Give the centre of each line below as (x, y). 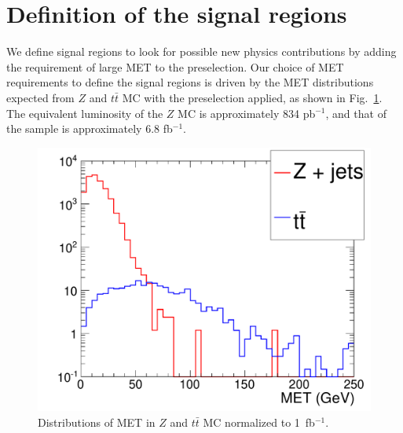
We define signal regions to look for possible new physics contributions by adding (201, 51)
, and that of (356, 113)
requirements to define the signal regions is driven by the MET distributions (190, 82)
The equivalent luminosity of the (85, 113)
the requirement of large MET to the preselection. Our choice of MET (175, 66)
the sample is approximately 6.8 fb (90, 128)
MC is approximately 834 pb (247, 113)
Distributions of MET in (97, 422)
